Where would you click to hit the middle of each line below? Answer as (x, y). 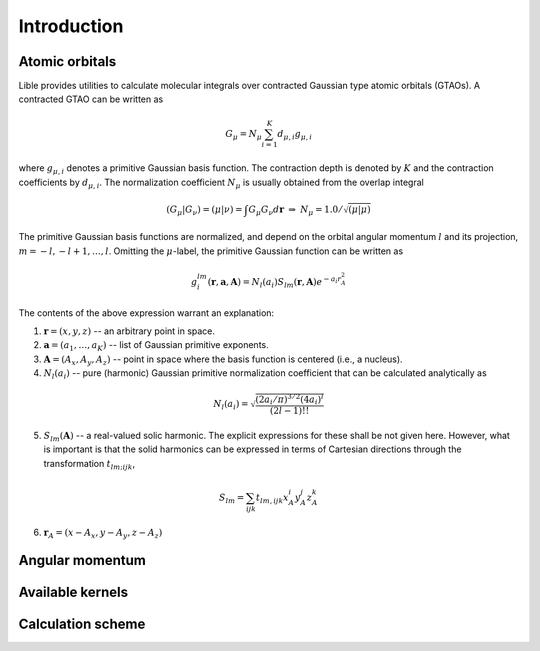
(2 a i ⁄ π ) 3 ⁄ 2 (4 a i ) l (289, 399)
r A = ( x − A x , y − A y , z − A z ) (103, 533)
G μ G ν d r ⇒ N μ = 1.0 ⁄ (295, 210)
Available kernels (73, 591)
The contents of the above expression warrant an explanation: (146, 312)
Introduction (71, 26)
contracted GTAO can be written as (91, 99)
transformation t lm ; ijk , (89, 464)
